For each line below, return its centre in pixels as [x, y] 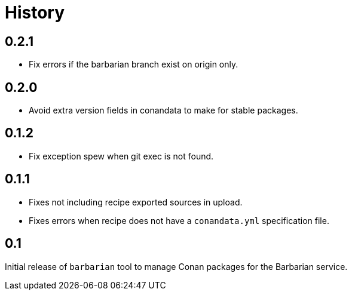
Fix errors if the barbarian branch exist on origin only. [134, 64]
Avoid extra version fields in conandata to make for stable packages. [163, 110]
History [35, 13]
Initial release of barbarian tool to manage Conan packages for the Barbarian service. [176, 266]
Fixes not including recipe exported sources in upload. [136, 202]
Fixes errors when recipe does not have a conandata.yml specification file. [179, 220]
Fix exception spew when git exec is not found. [121, 156]
